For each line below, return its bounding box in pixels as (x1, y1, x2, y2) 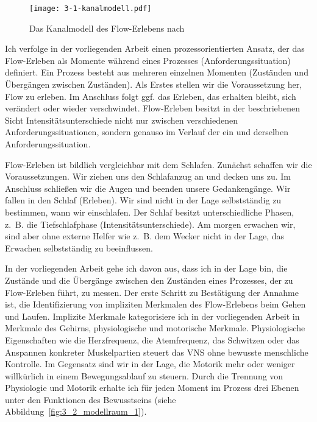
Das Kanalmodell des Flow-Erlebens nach (29, 21, 185, 34)
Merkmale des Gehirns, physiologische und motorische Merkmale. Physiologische (5, 322, 305, 334)
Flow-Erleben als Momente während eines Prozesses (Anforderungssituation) (5, 54, 291, 66)
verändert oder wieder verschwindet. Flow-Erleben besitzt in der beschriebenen (5, 102, 300, 114)
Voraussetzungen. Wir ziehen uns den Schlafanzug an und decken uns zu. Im (5, 170, 291, 183)
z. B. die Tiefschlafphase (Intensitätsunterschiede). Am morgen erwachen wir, (5, 217, 296, 230)
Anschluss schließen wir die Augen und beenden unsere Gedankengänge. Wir (5, 181, 291, 194)
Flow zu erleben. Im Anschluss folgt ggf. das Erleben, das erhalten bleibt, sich (5, 90, 296, 102)
